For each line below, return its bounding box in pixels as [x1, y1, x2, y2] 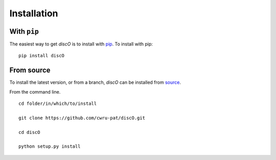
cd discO [18, 129, 40, 135]
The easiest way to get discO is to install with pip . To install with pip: [9, 41, 153, 47]
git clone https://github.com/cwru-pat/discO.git [18, 115, 146, 121]
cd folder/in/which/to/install [18, 101, 97, 107]
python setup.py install [18, 144, 81, 149]
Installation [9, 8, 58, 19]
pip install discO [18, 53, 65, 59]
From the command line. [9, 88, 61, 95]
